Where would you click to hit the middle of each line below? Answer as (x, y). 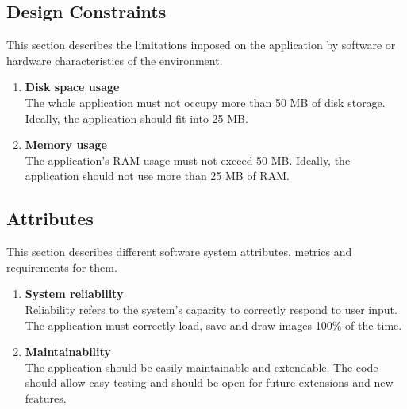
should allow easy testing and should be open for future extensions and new (209, 382)
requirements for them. (62, 267)
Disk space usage (72, 87)
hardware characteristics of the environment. (115, 60)
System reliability (74, 294)
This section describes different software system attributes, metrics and (179, 252)
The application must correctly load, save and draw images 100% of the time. (213, 325)
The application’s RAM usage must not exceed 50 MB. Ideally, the (188, 160)
